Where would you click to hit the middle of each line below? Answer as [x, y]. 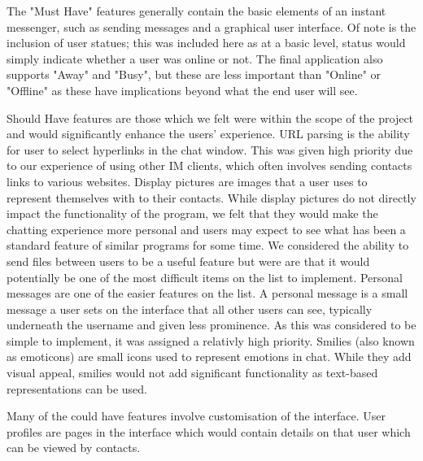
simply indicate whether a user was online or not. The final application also [195, 58]
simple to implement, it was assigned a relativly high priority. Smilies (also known [211, 340]
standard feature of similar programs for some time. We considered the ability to [208, 245]
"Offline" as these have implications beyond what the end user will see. [182, 90]
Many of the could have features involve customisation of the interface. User [196, 416]
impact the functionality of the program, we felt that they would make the [192, 213]
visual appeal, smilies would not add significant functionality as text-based [192, 373]
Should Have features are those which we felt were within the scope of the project [210, 117]
